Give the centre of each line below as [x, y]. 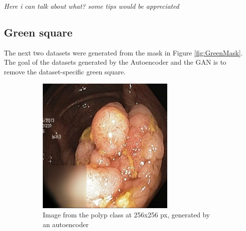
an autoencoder [66, 224]
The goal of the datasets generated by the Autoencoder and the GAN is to [115, 62]
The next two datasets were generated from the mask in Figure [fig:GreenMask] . [123, 52]
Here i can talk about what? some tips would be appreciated [92, 6]
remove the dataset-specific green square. [65, 71]
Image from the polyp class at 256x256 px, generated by [126, 215]
